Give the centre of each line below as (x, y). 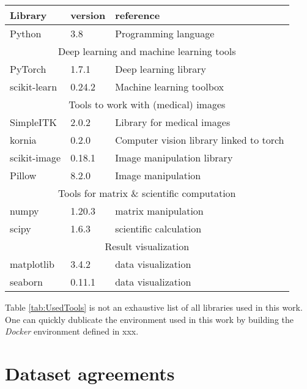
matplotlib (32, 264)
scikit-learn (34, 87)
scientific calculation (158, 228)
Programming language (165, 33)
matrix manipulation (159, 211)
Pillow (23, 175)
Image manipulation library (174, 157)
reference (138, 15)
